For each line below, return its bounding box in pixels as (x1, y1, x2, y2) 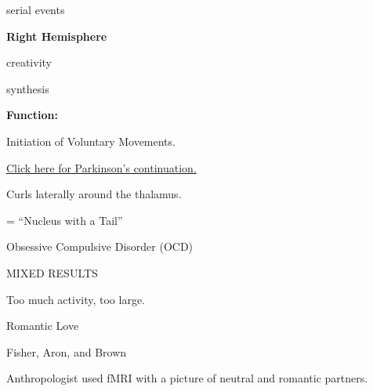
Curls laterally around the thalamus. (6, 186, 182, 202)
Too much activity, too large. (6, 291, 145, 307)
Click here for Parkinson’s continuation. (6, 159, 197, 176)
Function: (6, 107, 59, 123)
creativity (6, 54, 52, 71)
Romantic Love (6, 317, 79, 334)
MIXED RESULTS (6, 264, 98, 281)
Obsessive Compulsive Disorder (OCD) (6, 238, 194, 255)
